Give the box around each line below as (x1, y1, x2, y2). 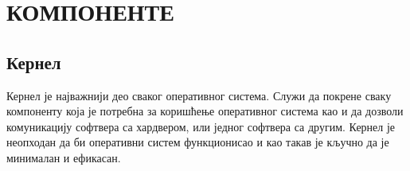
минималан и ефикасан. (6, 149, 121, 165)
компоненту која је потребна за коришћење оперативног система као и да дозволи (6, 103, 404, 119)
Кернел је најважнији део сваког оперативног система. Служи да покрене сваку (6, 87, 392, 103)
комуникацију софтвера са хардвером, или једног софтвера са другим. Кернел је (6, 118, 396, 134)
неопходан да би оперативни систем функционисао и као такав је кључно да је (6, 134, 389, 150)
